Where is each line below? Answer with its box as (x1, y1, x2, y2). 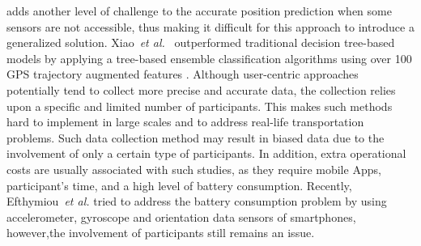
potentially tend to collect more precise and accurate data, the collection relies (6, 81, 396, 98)
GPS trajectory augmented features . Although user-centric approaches (6, 66, 359, 83)
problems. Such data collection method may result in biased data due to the (6, 129, 385, 146)
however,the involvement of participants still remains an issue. (6, 224, 315, 241)
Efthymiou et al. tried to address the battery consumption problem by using (6, 193, 387, 210)
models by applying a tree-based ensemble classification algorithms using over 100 (6, 49, 412, 66)
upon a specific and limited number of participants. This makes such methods (6, 97, 393, 114)
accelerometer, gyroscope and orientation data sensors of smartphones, (6, 208, 356, 225)
